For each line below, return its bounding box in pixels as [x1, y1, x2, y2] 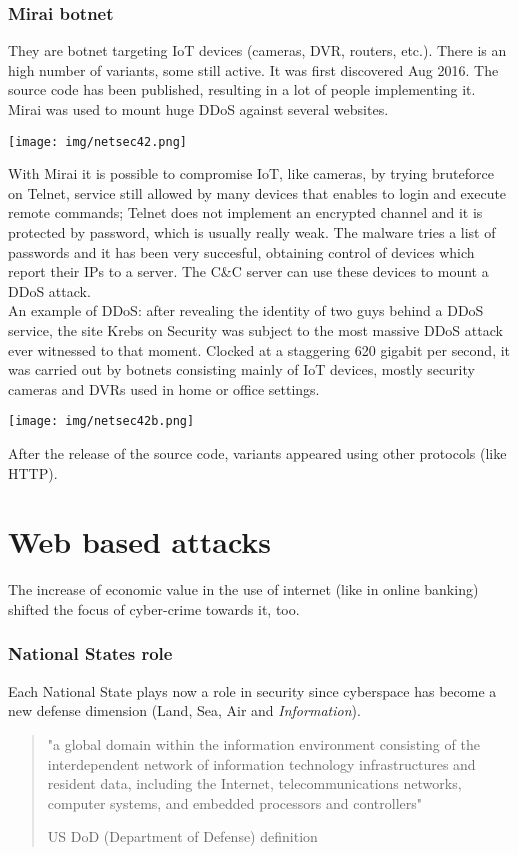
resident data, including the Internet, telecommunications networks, [47, 773, 462, 794]
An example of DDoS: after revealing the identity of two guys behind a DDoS [8, 300, 484, 321]
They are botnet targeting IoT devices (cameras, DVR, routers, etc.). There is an [8, 40, 507, 61]
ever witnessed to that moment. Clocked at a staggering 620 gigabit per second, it [8, 339, 511, 360]
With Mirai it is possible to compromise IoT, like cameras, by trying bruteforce [8, 163, 494, 184]
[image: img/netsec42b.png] [8, 414, 195, 429]
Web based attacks [8, 521, 272, 562]
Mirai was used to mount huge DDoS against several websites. [8, 99, 389, 119]
